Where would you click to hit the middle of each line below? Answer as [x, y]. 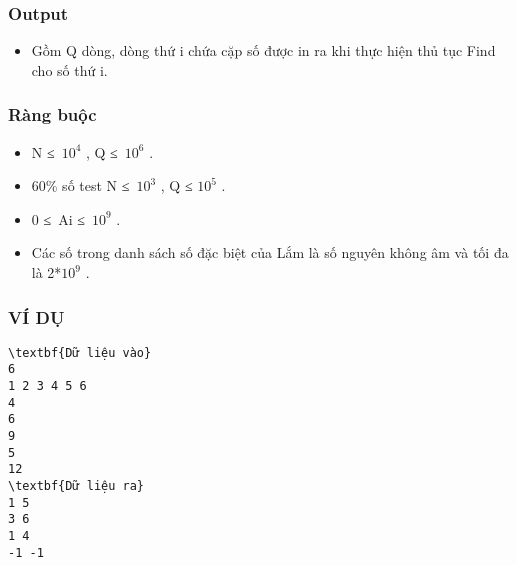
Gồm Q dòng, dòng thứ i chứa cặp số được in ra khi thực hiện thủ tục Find [263, 50]
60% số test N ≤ [80, 185]
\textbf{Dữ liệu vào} [80, 352]
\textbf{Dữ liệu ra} [76, 486]
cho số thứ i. [69, 69]
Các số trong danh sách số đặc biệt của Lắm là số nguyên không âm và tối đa [270, 252]
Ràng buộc [52, 114]
